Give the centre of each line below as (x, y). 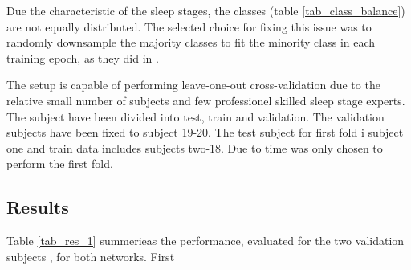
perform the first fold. (60, 164)
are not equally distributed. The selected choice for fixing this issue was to (189, 26)
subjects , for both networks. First (91, 256)
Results (38, 207)
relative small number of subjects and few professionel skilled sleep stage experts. (206, 100)
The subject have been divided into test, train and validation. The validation (195, 116)
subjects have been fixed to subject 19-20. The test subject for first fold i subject (205, 132)
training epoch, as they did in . (83, 57)
